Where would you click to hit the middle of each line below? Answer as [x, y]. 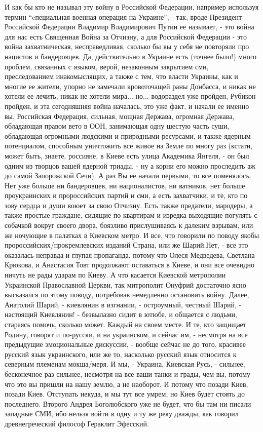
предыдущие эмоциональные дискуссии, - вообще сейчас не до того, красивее [125, 344]
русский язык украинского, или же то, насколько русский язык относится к [121, 354]
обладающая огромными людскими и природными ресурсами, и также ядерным [128, 135]
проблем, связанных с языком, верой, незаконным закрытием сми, [107, 66]
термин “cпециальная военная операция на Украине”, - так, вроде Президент [123, 16]
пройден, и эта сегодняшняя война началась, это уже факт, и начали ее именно [127, 106]
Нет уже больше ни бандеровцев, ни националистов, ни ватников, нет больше [125, 185]
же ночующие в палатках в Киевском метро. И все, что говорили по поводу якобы [132, 235]
